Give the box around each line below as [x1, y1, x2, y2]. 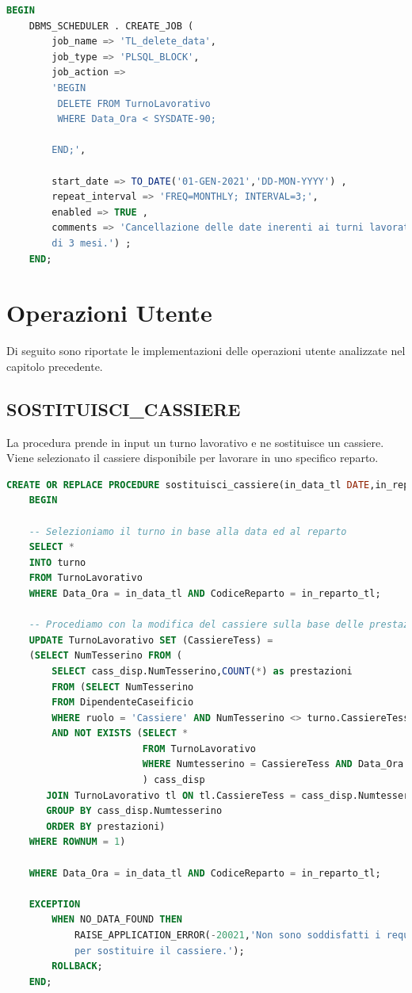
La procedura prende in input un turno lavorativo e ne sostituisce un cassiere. [6, 433, 384, 450]
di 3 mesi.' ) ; [51, 237, 132, 249]
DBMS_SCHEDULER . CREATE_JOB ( [29, 20, 194, 32]
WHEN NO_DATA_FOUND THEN [51, 914, 182, 926]
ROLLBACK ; [51, 961, 103, 972]
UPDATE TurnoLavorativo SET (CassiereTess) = [29, 634, 273, 646]
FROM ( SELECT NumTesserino [51, 681, 194, 693]
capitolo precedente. [6, 357, 103, 374]
